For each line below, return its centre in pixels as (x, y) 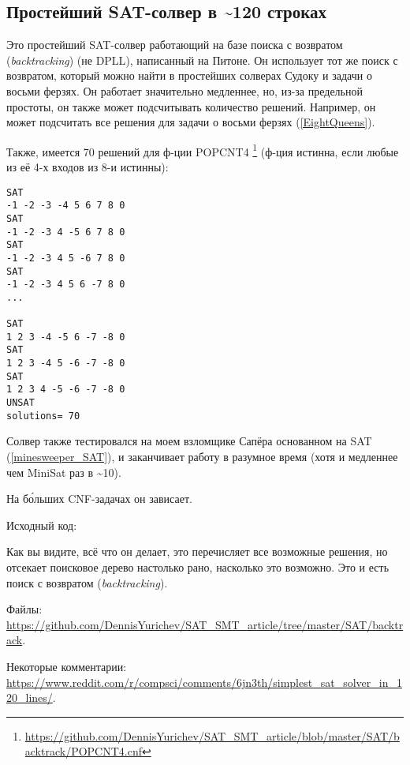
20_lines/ (30, 697)
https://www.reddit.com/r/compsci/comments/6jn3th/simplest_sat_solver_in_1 (204, 682)
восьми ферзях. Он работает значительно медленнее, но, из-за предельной (184, 90)
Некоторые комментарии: (67, 666)
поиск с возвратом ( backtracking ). (87, 582)
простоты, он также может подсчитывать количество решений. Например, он (191, 106)
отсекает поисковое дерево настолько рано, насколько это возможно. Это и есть (198, 566)
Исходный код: (42, 525)
